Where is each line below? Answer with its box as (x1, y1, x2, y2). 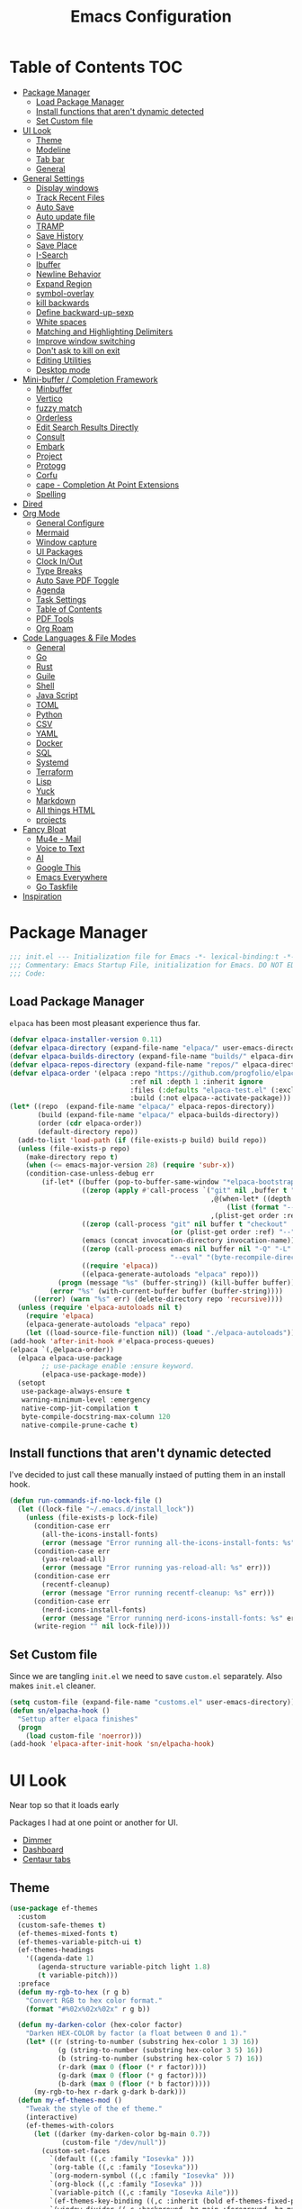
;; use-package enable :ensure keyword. (41, 1362, 195, 1371)
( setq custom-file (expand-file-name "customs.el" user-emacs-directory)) (9, 1698, 296, 1707)
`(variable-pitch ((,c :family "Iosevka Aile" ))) (49, 2187, 240, 2197)
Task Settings (35, 594, 87, 605)
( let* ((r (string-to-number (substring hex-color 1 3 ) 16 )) (25, 2038, 259, 2047)
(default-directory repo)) (37, 1127, 139, 1136)
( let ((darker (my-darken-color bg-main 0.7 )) (32, 2129, 211, 2139)
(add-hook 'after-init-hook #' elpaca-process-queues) (9, 1336, 216, 1346)
